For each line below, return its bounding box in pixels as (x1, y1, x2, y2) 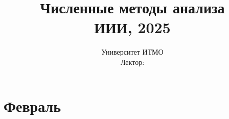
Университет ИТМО (101, 46, 164, 57)
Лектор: (120, 56, 145, 67)
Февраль (4, 95, 61, 116)
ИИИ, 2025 (94, 17, 171, 38)
